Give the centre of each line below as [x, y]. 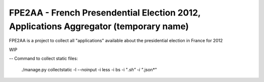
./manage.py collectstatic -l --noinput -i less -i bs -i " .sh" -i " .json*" [89, 69]
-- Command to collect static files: [44, 59]
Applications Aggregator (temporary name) [99, 26]
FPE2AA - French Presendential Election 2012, [105, 13]
